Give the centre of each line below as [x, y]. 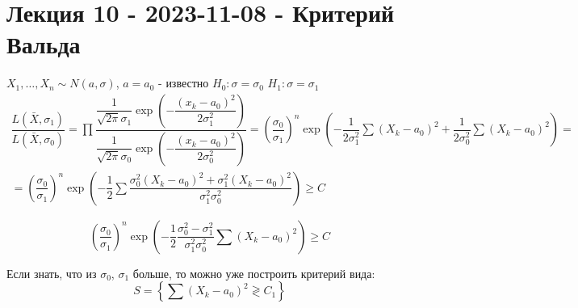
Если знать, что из [52, 273]
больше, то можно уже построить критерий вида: [254, 273]
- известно [184, 83]
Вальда [44, 44]
